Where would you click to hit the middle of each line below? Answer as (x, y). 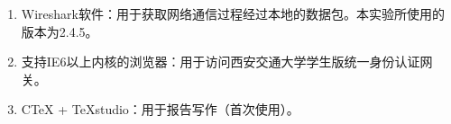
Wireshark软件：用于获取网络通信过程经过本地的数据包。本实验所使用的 (233, 13)
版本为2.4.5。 (60, 31)
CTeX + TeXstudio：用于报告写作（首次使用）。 (160, 109)
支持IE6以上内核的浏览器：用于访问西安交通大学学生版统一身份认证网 (227, 62)
